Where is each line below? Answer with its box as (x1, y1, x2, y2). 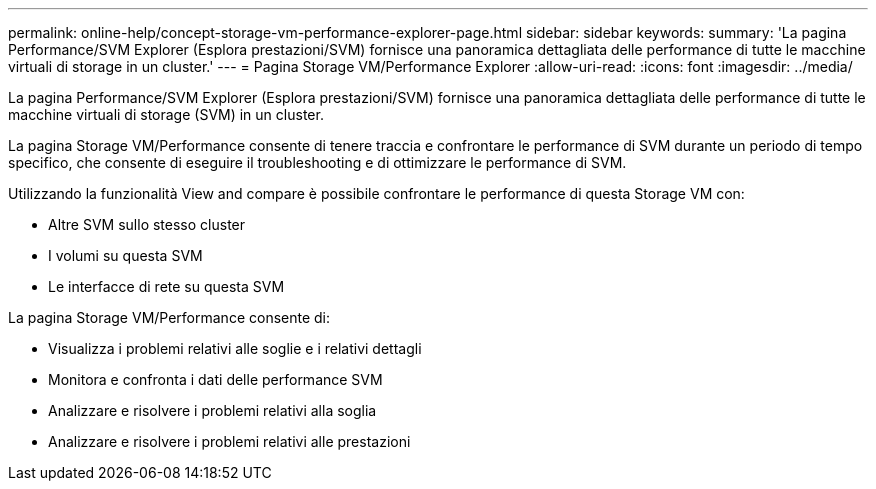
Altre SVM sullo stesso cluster (48, 216, 246, 233)
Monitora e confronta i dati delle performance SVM (48, 371, 383, 388)
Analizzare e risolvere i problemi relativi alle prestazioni (48, 433, 411, 450)
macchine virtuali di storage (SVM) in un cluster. (8, 106, 324, 123)
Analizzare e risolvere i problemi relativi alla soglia (48, 402, 377, 419)
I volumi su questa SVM (48, 247, 203, 264)
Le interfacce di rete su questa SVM (48, 278, 285, 295)
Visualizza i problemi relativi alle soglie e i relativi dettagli (48, 340, 422, 357)
